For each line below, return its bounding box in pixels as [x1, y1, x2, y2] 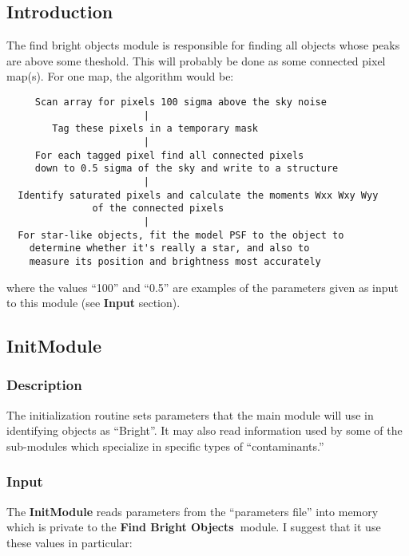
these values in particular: [6, 534, 133, 550]
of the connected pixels [92, 203, 224, 215]
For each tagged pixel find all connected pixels [34, 149, 304, 161]
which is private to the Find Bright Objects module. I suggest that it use [6, 519, 381, 535]
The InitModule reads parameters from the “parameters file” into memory [6, 503, 379, 519]
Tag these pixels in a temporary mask [52, 123, 258, 135]
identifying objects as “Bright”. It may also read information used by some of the [6, 422, 403, 439]
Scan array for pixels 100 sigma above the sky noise [34, 96, 327, 108]
